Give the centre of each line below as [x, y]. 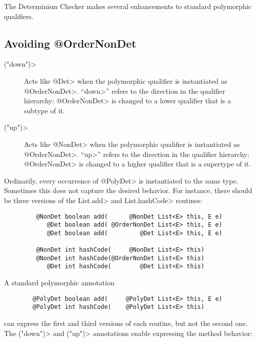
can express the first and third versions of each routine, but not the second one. [126, 323]
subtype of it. [44, 110]
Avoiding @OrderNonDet [70, 43]
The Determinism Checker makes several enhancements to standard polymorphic [128, 6]
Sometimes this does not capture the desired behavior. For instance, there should [128, 190]
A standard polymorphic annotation [59, 283]
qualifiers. [19, 16]
